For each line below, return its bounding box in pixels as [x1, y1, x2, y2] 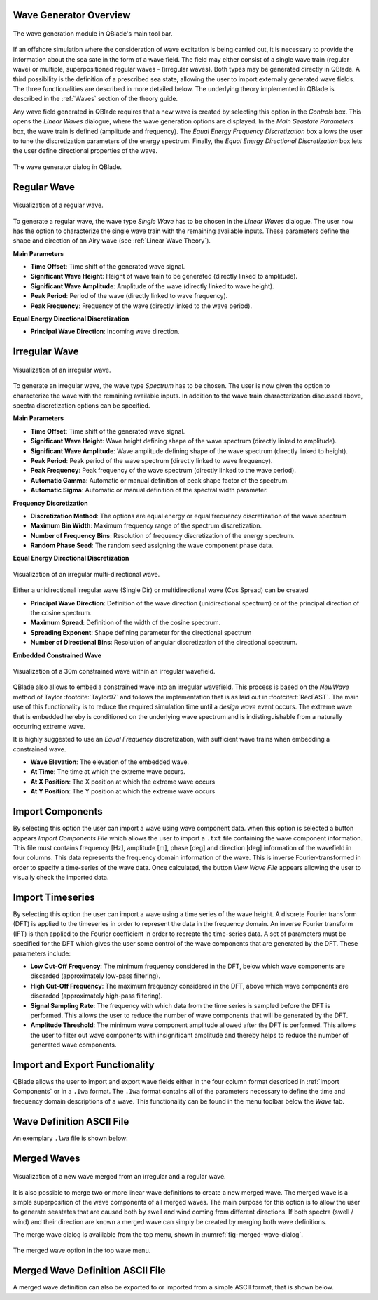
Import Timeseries [13, 891, 96, 903]
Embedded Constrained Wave [13, 651, 101, 659]
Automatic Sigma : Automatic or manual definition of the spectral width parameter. [30, 486, 268, 495]
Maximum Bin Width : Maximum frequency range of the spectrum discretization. [30, 521, 262, 530]
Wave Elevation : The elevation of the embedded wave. [30, 758, 189, 766]
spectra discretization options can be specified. [13, 401, 150, 410]
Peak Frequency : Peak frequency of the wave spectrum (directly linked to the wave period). [30, 467, 297, 475]
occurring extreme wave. [13, 722, 85, 730]
